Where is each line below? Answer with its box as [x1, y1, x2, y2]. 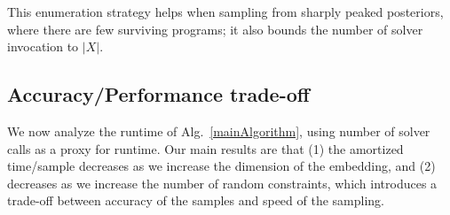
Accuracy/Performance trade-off [7, 81, 310, 108]
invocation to [7, 37, 79, 56]
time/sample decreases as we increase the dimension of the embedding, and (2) [7, 157, 436, 175]
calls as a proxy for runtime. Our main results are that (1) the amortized [7, 139, 404, 157]
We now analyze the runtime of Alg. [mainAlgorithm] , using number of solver [7, 121, 430, 140]
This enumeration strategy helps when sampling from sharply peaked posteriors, [7, 3, 444, 20]
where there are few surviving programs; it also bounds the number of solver [7, 19, 423, 38]
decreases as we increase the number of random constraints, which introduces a [7, 173, 438, 192]
